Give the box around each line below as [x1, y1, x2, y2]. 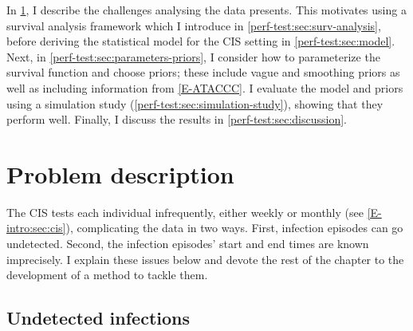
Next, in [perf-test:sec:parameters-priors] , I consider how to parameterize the [6, 48, 380, 65]
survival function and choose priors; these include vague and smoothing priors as [6, 64, 400, 81]
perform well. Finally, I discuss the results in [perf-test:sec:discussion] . [6, 111, 347, 128]
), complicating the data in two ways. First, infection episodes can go [65, 219, 403, 236]
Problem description [6, 157, 234, 190]
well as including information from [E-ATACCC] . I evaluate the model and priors [6, 79, 403, 96]
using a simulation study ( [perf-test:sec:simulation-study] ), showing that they [6, 95, 383, 112]
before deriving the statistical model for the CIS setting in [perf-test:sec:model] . [6, 33, 395, 49]
